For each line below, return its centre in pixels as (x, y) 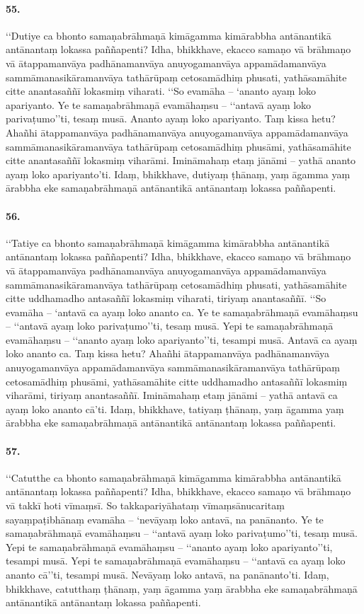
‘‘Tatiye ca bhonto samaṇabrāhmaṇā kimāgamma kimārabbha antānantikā (168, 242)
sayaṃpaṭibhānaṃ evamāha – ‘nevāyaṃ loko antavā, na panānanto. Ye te (165, 519)
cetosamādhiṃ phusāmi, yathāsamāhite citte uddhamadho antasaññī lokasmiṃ (177, 381)
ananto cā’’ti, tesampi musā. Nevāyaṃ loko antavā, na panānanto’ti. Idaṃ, (167, 574)
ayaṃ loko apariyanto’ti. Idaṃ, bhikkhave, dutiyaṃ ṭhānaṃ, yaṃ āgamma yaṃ (178, 174)
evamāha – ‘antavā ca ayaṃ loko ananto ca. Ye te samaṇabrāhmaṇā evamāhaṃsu (182, 312)
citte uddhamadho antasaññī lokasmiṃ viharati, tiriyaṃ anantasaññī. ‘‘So (166, 298)
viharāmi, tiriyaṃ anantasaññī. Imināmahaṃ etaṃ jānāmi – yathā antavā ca (172, 395)
